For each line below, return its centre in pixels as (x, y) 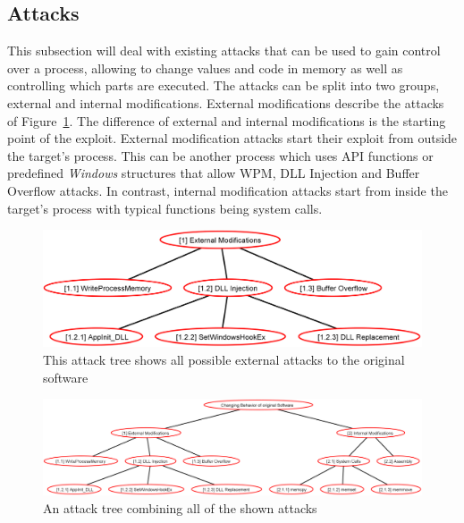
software (66, 377)
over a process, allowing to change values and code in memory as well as (205, 67)
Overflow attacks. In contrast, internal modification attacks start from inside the (228, 190)
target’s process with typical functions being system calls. (165, 208)
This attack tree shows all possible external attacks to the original (224, 359)
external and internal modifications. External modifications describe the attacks (226, 102)
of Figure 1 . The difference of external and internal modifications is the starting (227, 120)
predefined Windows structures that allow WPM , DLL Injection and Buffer (214, 173)
